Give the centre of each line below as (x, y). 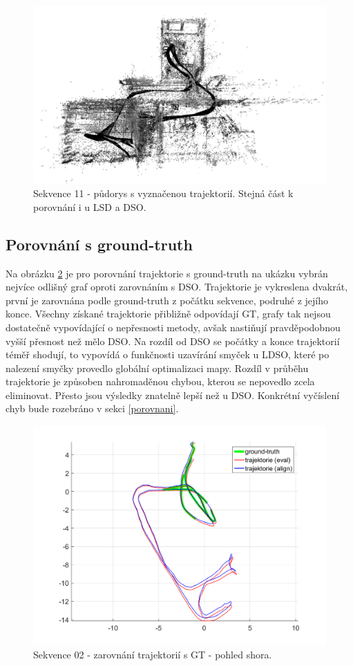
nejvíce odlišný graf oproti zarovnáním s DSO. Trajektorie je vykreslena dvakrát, (177, 287)
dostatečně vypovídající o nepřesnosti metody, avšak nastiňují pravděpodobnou (173, 327)
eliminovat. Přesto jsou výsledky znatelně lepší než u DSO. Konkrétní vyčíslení (173, 395)
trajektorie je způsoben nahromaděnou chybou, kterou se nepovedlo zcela (160, 381)
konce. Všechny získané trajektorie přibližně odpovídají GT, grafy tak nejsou (168, 314)
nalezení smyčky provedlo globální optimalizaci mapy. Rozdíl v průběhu (157, 368)
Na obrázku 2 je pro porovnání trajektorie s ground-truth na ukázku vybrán (167, 273)
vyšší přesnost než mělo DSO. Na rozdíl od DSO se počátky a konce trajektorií (173, 341)
